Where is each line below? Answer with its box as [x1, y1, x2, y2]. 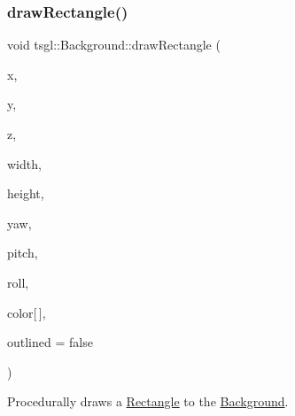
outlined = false [7, 333, 93, 351]
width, [7, 154, 42, 173]
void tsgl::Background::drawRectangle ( [7, 35, 221, 54]
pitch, [7, 243, 38, 262]
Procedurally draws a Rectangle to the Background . [7, 392, 289, 411]
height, [7, 184, 44, 203]
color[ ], [7, 303, 46, 321]
